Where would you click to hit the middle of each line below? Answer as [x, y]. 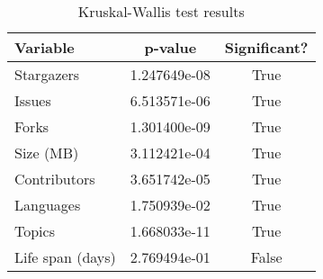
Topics [35, 231]
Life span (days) [65, 257]
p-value [170, 47]
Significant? [266, 47]
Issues [33, 100]
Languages [48, 205]
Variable [45, 47]
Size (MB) [47, 153]
